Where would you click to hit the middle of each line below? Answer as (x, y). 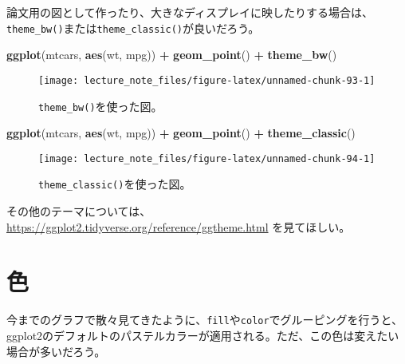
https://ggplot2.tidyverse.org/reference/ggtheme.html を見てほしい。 (179, 226)
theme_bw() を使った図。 (100, 106)
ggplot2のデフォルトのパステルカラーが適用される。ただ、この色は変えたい (203, 336)
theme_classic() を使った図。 (115, 184)
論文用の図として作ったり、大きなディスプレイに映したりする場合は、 (190, 12)
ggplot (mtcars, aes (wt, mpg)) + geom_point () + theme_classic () (181, 133)
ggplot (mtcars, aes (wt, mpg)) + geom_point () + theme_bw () (172, 55)
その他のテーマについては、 (79, 211)
